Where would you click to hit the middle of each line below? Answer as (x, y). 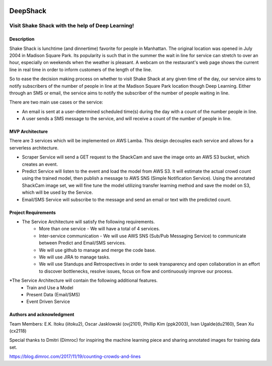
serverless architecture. (34, 148)
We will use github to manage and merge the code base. (97, 250)
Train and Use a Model (50, 287)
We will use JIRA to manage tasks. (75, 257)
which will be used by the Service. (57, 192)
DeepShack (28, 11)
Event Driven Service (48, 302)
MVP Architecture (28, 132)
